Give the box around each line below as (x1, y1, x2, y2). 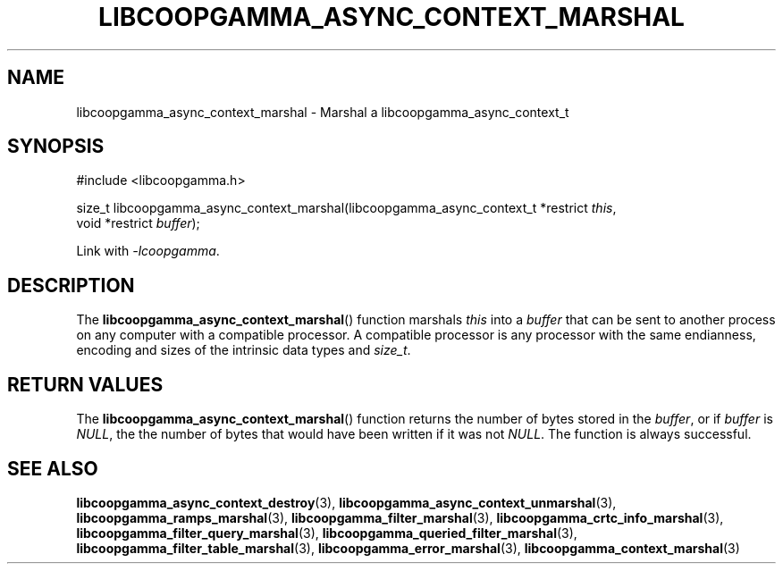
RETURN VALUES (7, 373, 164, 396)
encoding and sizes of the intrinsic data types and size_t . (76, 342, 411, 358)
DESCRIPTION (7, 273, 135, 297)
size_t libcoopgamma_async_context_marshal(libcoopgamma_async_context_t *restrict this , (76, 200, 617, 216)
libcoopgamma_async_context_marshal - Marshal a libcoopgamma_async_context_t (76, 104, 569, 120)
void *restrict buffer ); (76, 215, 200, 231)
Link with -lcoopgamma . (76, 243, 220, 259)
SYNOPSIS (7, 135, 105, 158)
